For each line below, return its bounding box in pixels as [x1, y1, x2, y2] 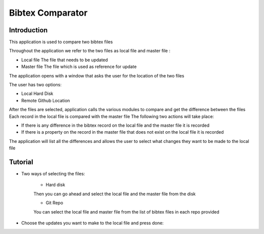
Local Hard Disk [21, 91, 54, 96]
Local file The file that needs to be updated [21, 57, 108, 63]
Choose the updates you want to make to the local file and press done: [21, 220, 164, 226]
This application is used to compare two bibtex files [9, 39, 113, 45]
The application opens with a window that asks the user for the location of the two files [9, 72, 184, 78]
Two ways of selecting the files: [21, 171, 85, 177]
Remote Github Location [21, 97, 70, 103]
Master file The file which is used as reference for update [21, 64, 137, 70]
